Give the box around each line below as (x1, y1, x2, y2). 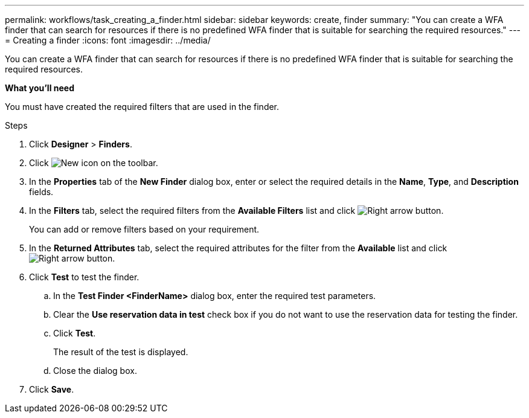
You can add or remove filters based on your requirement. (29, 224, 260, 234)
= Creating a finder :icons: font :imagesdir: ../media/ (5, 35, 211, 45)
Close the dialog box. (53, 365, 137, 376)
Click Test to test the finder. (29, 272, 139, 282)
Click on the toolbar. (29, 158, 158, 168)
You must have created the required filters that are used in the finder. (5, 101, 280, 112)
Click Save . (29, 384, 74, 394)
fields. (29, 187, 54, 197)
